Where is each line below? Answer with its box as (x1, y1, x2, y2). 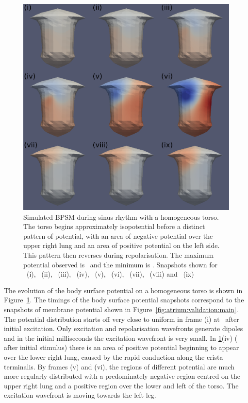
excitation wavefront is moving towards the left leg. (4, 390, 156, 400)
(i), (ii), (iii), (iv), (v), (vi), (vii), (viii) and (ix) (26, 269, 194, 279)
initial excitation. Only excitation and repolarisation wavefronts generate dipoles (4, 323, 243, 333)
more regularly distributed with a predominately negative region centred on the (4, 371, 240, 381)
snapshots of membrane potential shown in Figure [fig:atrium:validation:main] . (4, 304, 238, 314)
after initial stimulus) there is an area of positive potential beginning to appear (4, 342, 239, 352)
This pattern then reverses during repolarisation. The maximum (23, 249, 214, 260)
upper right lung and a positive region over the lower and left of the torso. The (4, 380, 239, 390)
